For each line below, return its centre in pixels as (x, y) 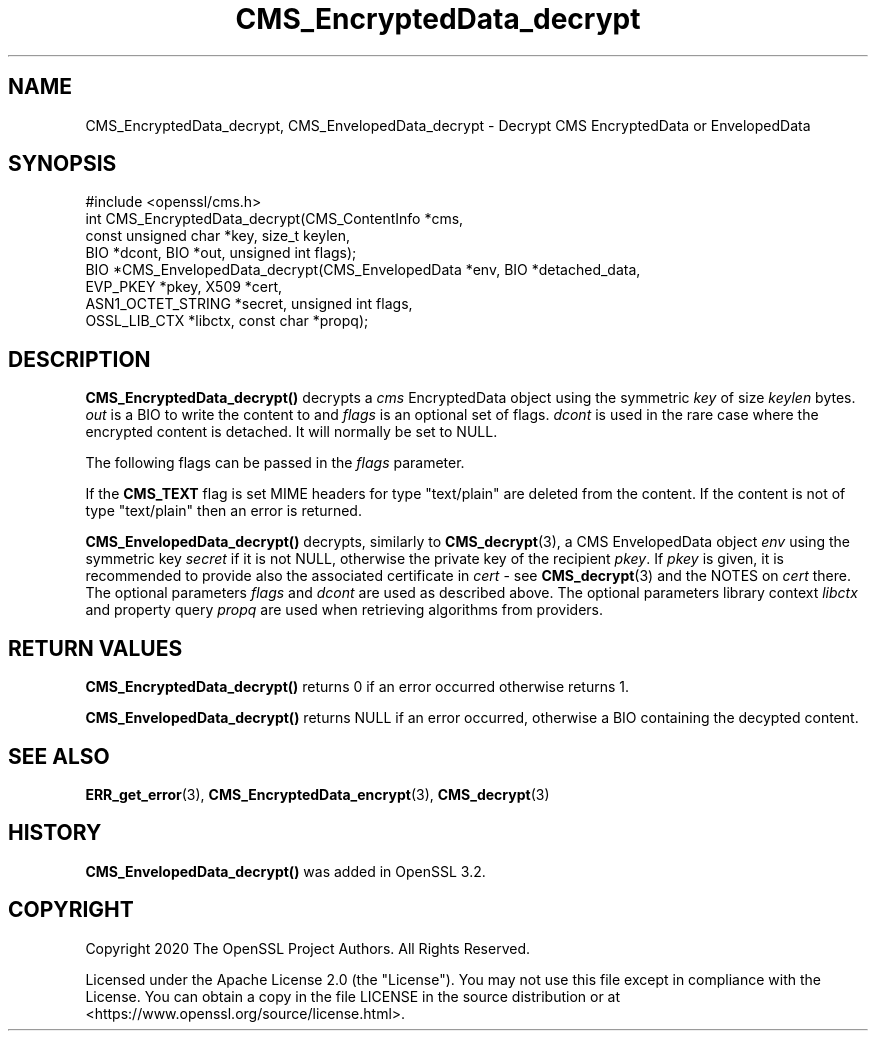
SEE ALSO (59, 756)
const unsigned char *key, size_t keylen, (218, 236)
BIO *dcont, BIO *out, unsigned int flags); (221, 253)
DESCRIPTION (79, 359)
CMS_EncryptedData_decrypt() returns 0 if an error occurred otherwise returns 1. (357, 687)
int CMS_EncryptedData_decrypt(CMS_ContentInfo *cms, (274, 219)
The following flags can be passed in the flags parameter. (275, 463)
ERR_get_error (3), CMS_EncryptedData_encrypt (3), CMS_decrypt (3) (317, 794)
